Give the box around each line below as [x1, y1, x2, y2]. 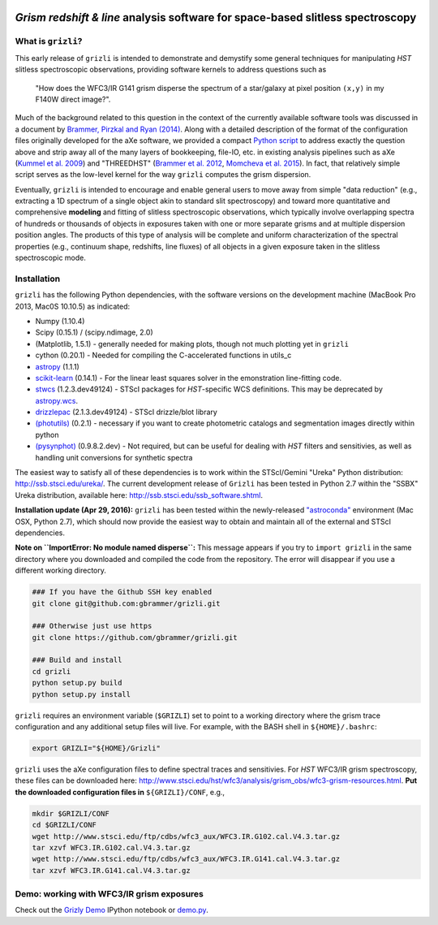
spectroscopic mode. [15, 253, 87, 263]
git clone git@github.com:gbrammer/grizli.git [32, 599, 221, 608]
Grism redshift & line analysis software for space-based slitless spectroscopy [15, 11, 417, 24]
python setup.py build [32, 678, 122, 688]
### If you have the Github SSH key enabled [32, 587, 213, 597]
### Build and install [32, 655, 122, 665]
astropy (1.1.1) [35, 361, 80, 371]
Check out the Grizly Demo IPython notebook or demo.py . [15, 906, 208, 915]
